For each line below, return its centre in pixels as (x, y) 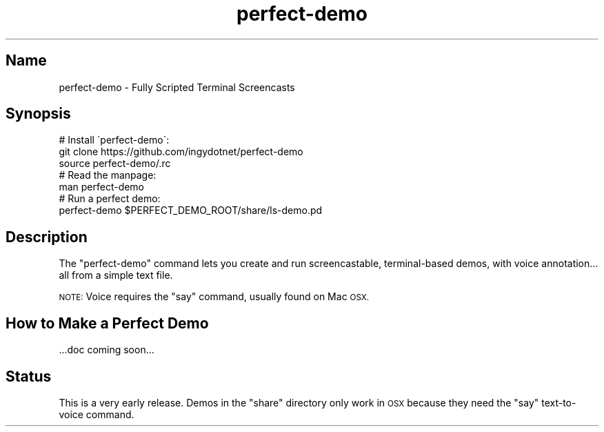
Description (47, 237)
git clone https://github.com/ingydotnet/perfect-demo (181, 152)
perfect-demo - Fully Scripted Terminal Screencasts (177, 87)
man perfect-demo (102, 187)
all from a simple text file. (116, 275)
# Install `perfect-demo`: (114, 140)
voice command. (97, 414)
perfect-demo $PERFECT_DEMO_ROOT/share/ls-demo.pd (191, 210)
